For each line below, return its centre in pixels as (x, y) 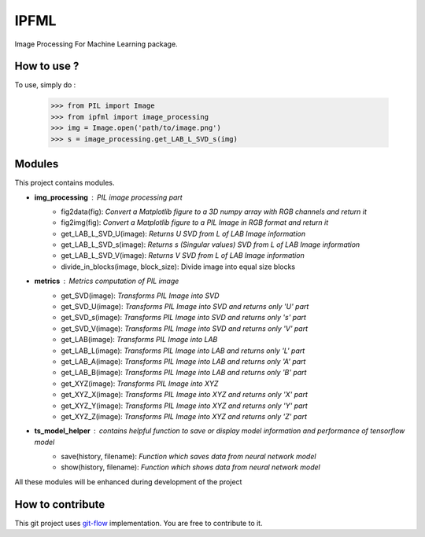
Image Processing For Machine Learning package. (96, 44)
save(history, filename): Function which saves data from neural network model (188, 457)
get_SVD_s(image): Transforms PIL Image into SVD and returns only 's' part (184, 318)
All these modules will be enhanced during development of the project (128, 482)
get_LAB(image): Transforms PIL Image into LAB (139, 340)
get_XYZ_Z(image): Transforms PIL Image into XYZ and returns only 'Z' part (184, 416)
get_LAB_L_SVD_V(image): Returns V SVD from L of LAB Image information (183, 256)
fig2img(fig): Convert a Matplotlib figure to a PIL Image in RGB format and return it (195, 223)
